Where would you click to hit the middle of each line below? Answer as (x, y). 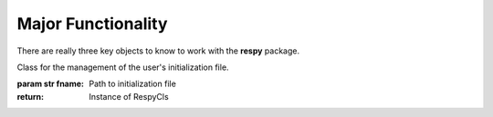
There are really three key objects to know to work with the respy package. (158, 51)
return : (31, 96)
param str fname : (51, 84)
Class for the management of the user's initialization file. (123, 67)
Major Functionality (92, 24)
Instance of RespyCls (129, 96)
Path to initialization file (133, 84)
